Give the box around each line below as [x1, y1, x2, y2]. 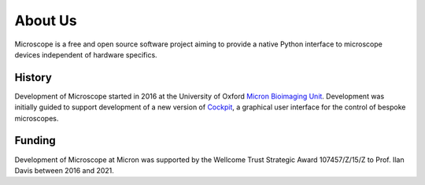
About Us [14, 12, 78, 29]
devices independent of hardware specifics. [14, 50, 157, 59]
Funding [14, 134, 57, 147]
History [14, 71, 53, 84]
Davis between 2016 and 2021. [14, 165, 114, 175]
